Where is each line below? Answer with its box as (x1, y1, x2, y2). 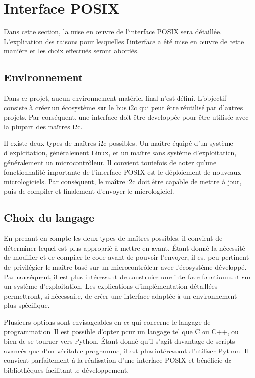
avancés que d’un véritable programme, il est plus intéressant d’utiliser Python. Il (4, 345, 249, 355)
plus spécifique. (4, 300, 50, 310)
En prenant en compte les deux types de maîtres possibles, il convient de (4, 233, 223, 243)
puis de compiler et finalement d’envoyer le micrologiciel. (4, 186, 174, 196)
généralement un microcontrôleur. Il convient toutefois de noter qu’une (4, 157, 217, 167)
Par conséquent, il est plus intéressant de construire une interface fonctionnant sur (4, 271, 251, 281)
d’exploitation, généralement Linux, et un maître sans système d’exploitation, (4, 148, 237, 158)
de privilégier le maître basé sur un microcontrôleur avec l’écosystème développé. (4, 262, 247, 272)
